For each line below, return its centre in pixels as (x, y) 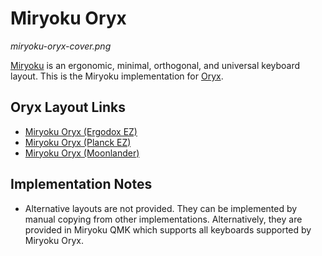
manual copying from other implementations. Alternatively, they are (163, 219)
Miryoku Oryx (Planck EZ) (78, 142)
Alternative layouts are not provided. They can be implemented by (161, 208)
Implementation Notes (81, 184)
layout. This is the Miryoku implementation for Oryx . (117, 76)
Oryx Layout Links (68, 107)
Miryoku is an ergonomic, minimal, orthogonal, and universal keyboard (155, 65)
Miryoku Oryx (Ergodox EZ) (81, 131)
